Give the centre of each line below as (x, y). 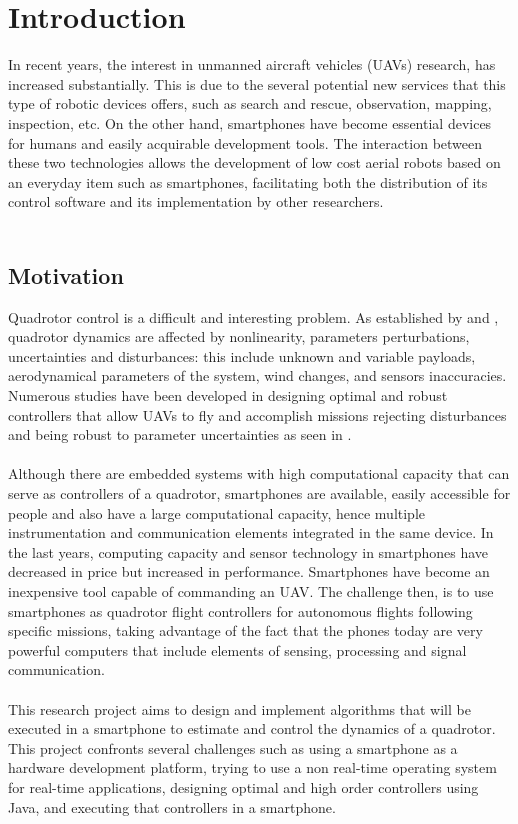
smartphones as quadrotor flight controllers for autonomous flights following (240, 610)
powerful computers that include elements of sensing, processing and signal (237, 649)
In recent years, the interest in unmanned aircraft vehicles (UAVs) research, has (252, 64)
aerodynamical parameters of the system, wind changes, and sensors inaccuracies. (257, 375)
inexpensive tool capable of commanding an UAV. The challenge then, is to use (251, 590)
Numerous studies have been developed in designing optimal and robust (228, 395)
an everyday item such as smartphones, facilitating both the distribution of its (248, 181)
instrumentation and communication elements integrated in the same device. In (251, 532)
